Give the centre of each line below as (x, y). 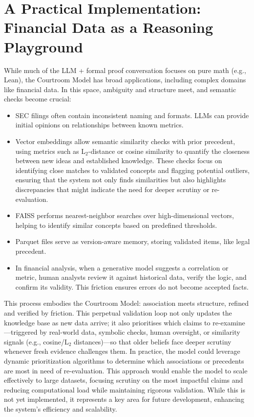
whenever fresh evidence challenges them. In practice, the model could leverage (122, 351)
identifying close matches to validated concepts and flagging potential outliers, (132, 170)
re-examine (229, 322)
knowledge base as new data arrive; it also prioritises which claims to (107, 322)
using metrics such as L (51, 151)
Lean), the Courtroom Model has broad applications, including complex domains (125, 80)
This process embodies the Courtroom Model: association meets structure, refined (126, 303)
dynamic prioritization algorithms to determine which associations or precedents (124, 360)
